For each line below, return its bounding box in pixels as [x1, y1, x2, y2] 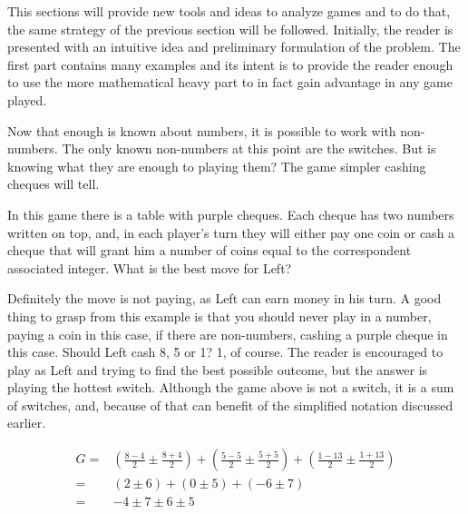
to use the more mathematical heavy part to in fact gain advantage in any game [7, 73, 453, 92]
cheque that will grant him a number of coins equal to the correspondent [7, 241, 412, 260]
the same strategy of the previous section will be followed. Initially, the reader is [7, 19, 453, 38]
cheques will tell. [7, 174, 100, 193]
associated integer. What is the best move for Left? [7, 258, 292, 277]
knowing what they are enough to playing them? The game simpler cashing [7, 156, 426, 175]
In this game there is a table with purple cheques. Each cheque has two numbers [7, 204, 454, 223]
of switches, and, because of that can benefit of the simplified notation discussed [7, 395, 453, 414]
